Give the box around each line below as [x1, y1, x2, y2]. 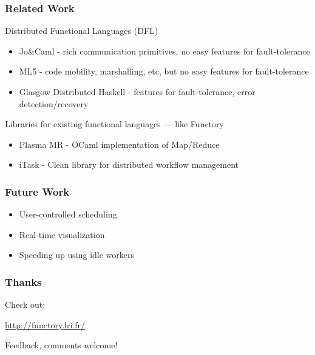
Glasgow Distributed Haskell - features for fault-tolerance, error [19, 85, 256, 98]
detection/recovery [19, 97, 89, 110]
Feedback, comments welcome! [5, 339, 118, 351]
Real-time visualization [19, 228, 105, 241]
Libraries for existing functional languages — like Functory [5, 118, 224, 130]
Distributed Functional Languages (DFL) [5, 24, 158, 37]
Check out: [5, 298, 46, 311]
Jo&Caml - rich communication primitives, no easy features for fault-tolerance [19, 44, 310, 57]
